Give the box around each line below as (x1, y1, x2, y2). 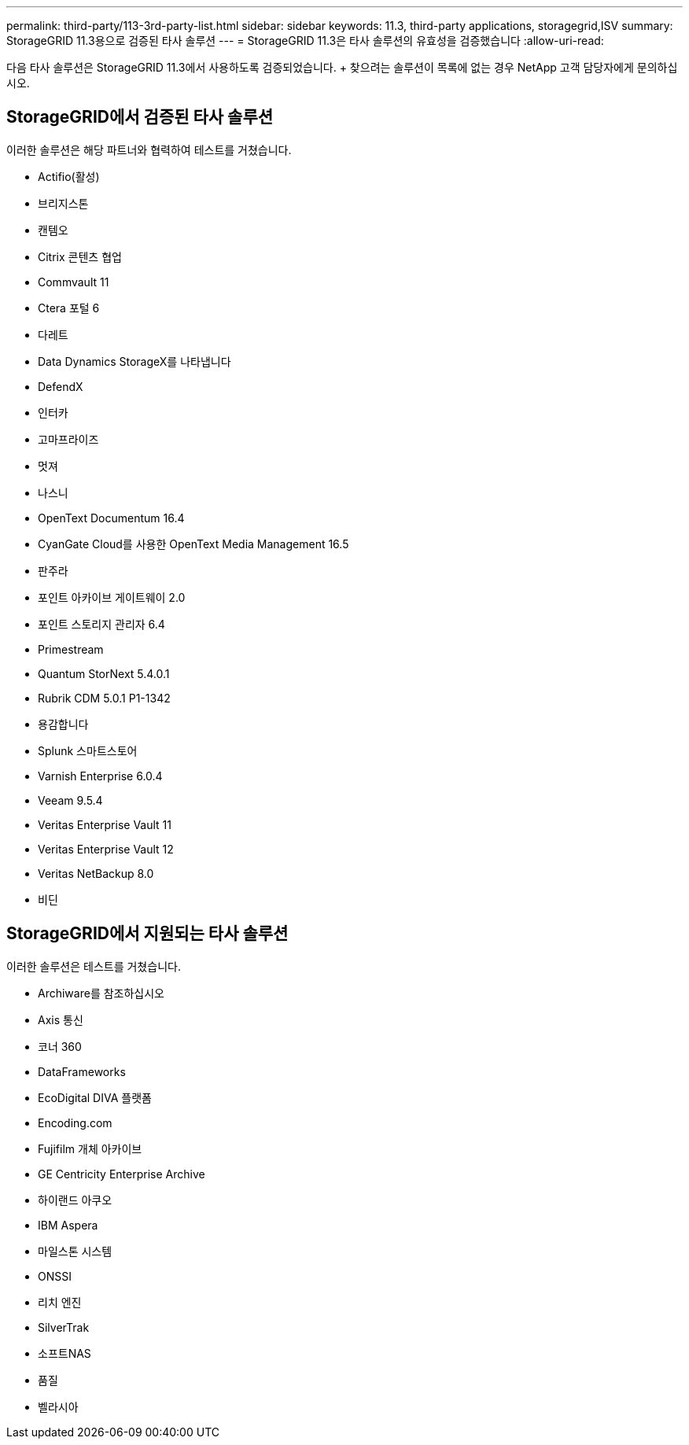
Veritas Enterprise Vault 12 (38, 842, 174, 856)
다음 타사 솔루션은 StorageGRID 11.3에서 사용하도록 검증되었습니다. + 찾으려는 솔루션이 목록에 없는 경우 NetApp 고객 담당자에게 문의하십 (6, 61, 678, 74)
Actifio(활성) (38, 169, 100, 183)
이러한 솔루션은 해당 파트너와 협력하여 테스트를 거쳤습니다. (6, 142, 292, 157)
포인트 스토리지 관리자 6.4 (38, 617, 165, 631)
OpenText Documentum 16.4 (38, 511, 185, 525)
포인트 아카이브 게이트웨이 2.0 (38, 590, 186, 604)
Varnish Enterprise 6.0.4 (38, 769, 163, 783)
